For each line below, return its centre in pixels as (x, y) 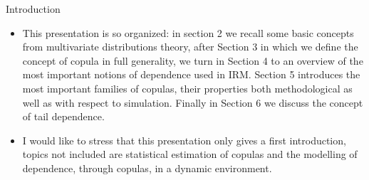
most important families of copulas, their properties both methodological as (187, 88)
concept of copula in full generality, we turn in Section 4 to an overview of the (193, 60)
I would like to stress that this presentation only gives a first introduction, (184, 140)
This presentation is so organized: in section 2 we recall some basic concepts (188, 32)
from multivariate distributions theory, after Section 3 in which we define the (190, 47)
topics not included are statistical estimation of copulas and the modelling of (190, 154)
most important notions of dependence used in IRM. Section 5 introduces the (191, 74)
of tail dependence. (63, 116)
